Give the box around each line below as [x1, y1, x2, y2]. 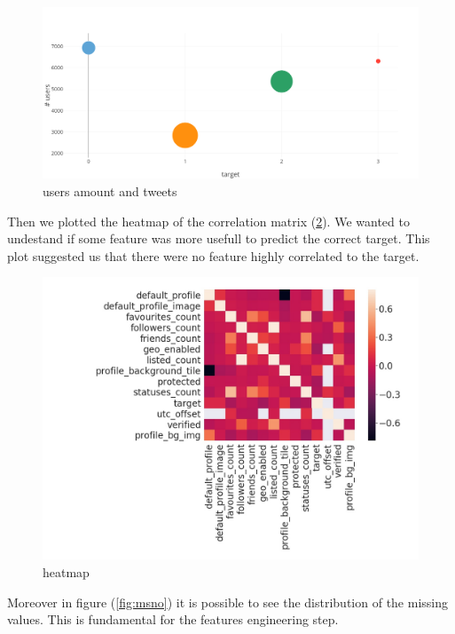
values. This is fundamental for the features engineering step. [7, 610, 339, 629]
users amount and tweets [43, 181, 177, 200]
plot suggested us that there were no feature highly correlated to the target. [7, 246, 420, 265]
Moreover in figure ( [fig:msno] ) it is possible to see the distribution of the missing [7, 592, 448, 611]
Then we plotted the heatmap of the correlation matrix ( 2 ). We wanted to [7, 211, 410, 230]
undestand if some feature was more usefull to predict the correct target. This [7, 229, 430, 248]
